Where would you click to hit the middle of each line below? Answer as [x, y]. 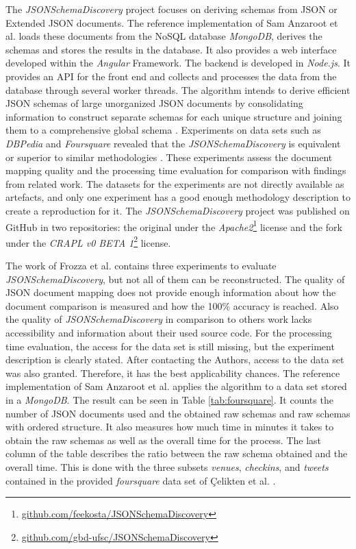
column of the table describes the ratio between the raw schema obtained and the [177, 453]
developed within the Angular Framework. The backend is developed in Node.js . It [178, 63]
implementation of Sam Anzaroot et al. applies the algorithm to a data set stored [176, 386]
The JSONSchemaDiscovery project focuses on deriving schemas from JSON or [171, 9]
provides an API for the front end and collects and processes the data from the [171, 76]
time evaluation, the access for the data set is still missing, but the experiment [170, 346]
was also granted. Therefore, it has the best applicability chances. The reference [173, 373]
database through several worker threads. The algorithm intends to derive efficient [178, 89]
